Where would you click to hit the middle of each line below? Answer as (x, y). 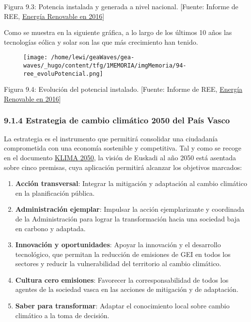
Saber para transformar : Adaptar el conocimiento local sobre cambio (122, 306)
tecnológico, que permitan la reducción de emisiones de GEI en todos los (123, 254)
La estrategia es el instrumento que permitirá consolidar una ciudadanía (111, 138)
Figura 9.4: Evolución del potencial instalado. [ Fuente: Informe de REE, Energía (123, 89)
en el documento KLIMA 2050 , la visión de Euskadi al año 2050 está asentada (120, 157)
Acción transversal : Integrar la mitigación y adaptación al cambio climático (131, 183)
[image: (36, 58)
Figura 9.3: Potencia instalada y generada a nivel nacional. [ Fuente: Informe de (121, 6)
